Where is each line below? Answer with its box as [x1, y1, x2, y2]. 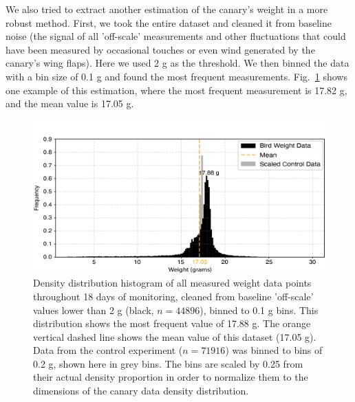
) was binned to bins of [225, 343, 323, 357]
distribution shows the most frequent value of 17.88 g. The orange [33, 316, 311, 331]
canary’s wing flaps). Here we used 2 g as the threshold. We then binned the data [6, 56, 349, 70]
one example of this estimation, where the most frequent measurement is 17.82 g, [6, 82, 347, 97]
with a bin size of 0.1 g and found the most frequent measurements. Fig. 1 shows [6, 69, 347, 83]
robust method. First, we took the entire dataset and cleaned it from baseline [6, 15, 332, 30]
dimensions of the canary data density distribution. [33, 383, 249, 398]
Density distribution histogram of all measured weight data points [33, 276, 312, 290]
